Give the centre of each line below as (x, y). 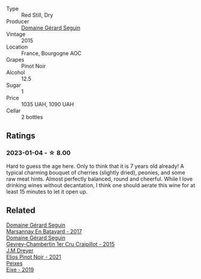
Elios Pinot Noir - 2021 (34, 257)
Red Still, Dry (37, 15)
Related (21, 210)
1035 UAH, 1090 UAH (47, 104)
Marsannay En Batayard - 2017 (44, 231)
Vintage (16, 34)
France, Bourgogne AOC (52, 53)
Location (17, 47)
